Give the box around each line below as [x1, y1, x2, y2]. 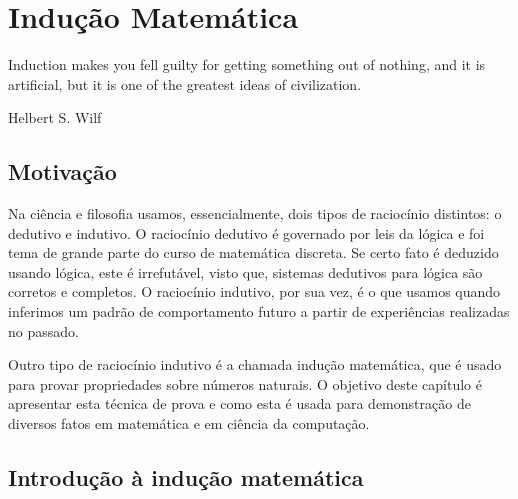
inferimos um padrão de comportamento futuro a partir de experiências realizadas [8, 301, 510, 322]
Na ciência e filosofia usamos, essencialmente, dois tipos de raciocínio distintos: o [8, 203, 502, 224]
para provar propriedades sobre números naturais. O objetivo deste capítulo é [8, 373, 482, 394]
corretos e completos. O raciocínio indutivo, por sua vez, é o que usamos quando [8, 281, 501, 302]
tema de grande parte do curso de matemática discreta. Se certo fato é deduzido [8, 242, 499, 263]
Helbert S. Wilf [8, 107, 102, 128]
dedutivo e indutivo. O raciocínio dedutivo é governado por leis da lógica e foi [8, 222, 485, 243]
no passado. [8, 320, 79, 341]
